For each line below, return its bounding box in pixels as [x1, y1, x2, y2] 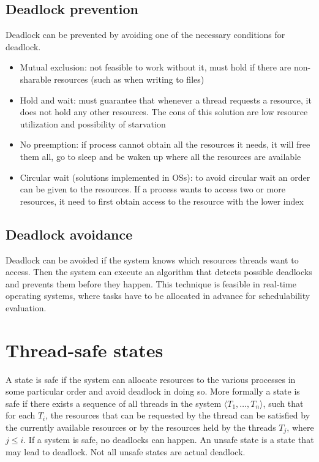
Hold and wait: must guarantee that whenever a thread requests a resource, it [20, 93, 312, 106]
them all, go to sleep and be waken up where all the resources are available [20, 150, 301, 162]
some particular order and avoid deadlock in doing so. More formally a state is [6, 385, 300, 398]
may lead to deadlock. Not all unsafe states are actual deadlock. [6, 445, 246, 458]
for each [6, 409, 36, 422]
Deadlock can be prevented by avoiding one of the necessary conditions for [6, 28, 285, 41]
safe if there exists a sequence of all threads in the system [6, 396, 222, 409]
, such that [263, 396, 304, 409]
